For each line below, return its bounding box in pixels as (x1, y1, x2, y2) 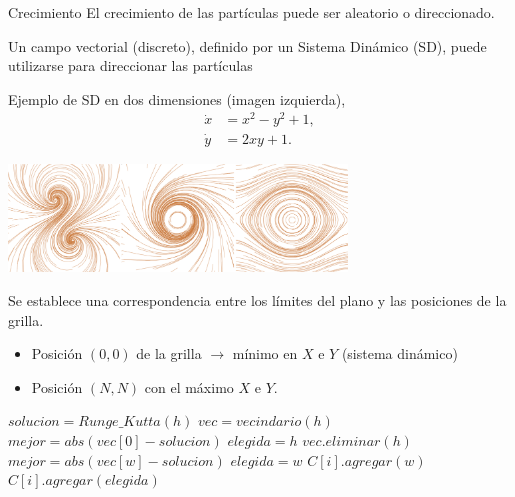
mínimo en (232, 343, 298, 364)
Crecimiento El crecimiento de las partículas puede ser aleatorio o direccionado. (8, 2, 495, 22)
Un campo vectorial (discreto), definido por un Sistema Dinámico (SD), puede (8, 35, 487, 56)
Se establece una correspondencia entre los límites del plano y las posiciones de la (8, 289, 507, 310)
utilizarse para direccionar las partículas (8, 55, 253, 76)
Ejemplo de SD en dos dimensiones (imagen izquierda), (8, 88, 346, 109)
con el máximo (144, 376, 234, 397)
